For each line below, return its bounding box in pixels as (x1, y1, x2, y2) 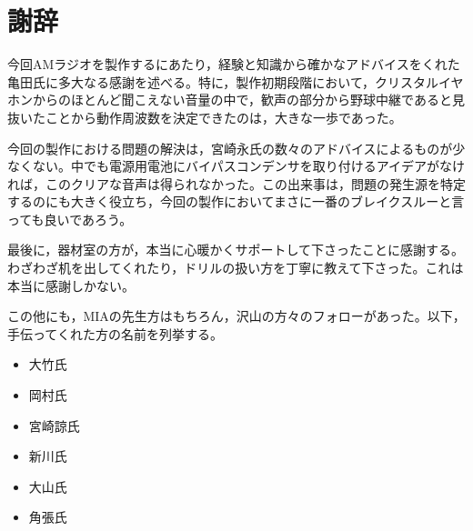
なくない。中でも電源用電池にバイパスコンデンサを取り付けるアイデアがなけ (7, 156, 466, 175)
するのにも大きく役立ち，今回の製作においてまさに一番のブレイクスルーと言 (7, 192, 465, 211)
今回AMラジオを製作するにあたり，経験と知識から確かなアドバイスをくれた (7, 55, 460, 74)
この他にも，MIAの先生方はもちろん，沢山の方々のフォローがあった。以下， (7, 306, 466, 326)
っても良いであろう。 (7, 209, 133, 228)
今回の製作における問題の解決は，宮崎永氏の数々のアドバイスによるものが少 (7, 138, 466, 157)
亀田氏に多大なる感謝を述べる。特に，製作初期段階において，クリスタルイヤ (7, 72, 464, 91)
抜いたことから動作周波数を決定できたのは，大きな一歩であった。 (7, 107, 402, 126)
